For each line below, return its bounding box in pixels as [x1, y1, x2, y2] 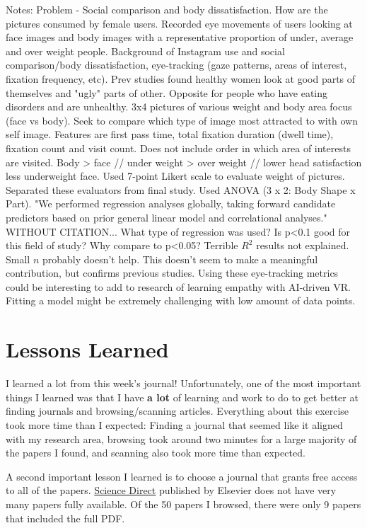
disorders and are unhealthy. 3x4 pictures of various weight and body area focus [6, 99, 352, 114]
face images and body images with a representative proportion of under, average [6, 30, 354, 45]
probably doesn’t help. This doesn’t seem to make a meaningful [42, 251, 318, 266]
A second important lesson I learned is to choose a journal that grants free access [6, 469, 358, 483]
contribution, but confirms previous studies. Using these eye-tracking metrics [6, 265, 339, 280]
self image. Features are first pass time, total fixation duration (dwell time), [6, 127, 334, 142]
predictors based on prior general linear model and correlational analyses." [6, 210, 327, 224]
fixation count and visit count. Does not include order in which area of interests [6, 140, 351, 155]
